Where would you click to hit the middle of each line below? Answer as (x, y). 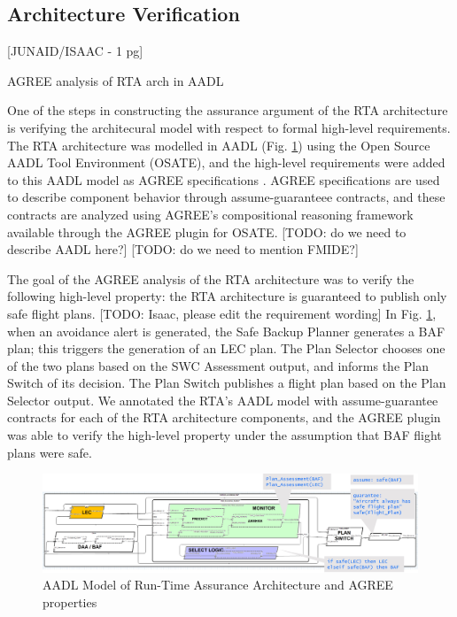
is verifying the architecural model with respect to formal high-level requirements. (229, 127)
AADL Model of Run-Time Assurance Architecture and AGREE (218, 585)
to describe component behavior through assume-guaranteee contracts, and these (226, 197)
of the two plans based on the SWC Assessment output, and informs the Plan (218, 365)
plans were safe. (50, 452)
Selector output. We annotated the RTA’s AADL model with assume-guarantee (223, 400)
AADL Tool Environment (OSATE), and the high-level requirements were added (226, 162)
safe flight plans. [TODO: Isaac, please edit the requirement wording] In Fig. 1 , (222, 313)
